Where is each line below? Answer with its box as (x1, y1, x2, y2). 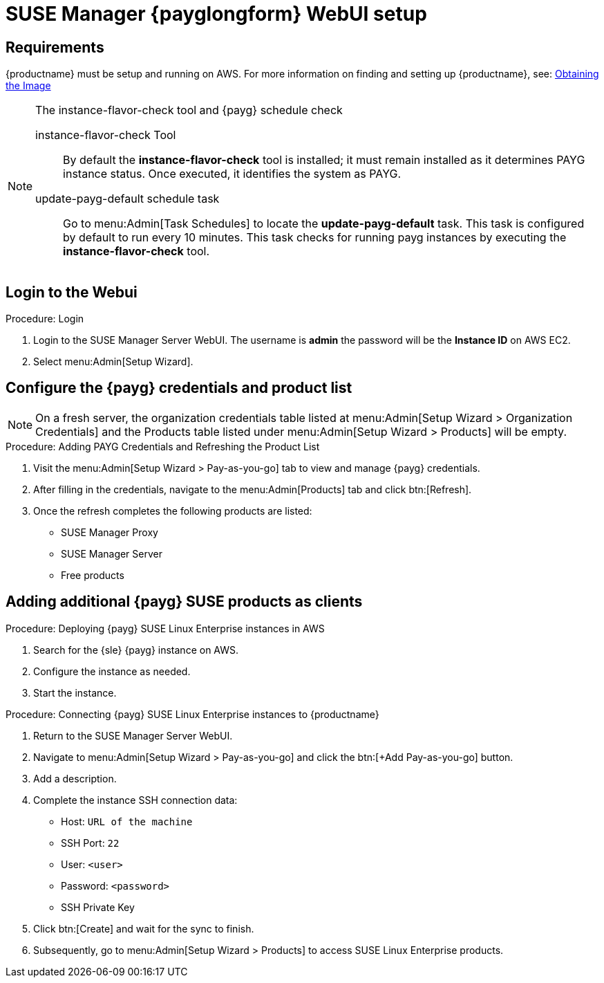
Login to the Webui (6, 283, 138, 301)
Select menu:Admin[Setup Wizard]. (33, 356, 194, 368)
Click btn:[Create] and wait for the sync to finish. (33, 922, 254, 935)
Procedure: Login (6, 313, 84, 325)
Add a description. (33, 772, 117, 784)
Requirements (6, 38, 104, 56)
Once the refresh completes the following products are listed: (33, 504, 312, 517)
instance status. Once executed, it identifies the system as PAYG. (63, 167, 402, 181)
